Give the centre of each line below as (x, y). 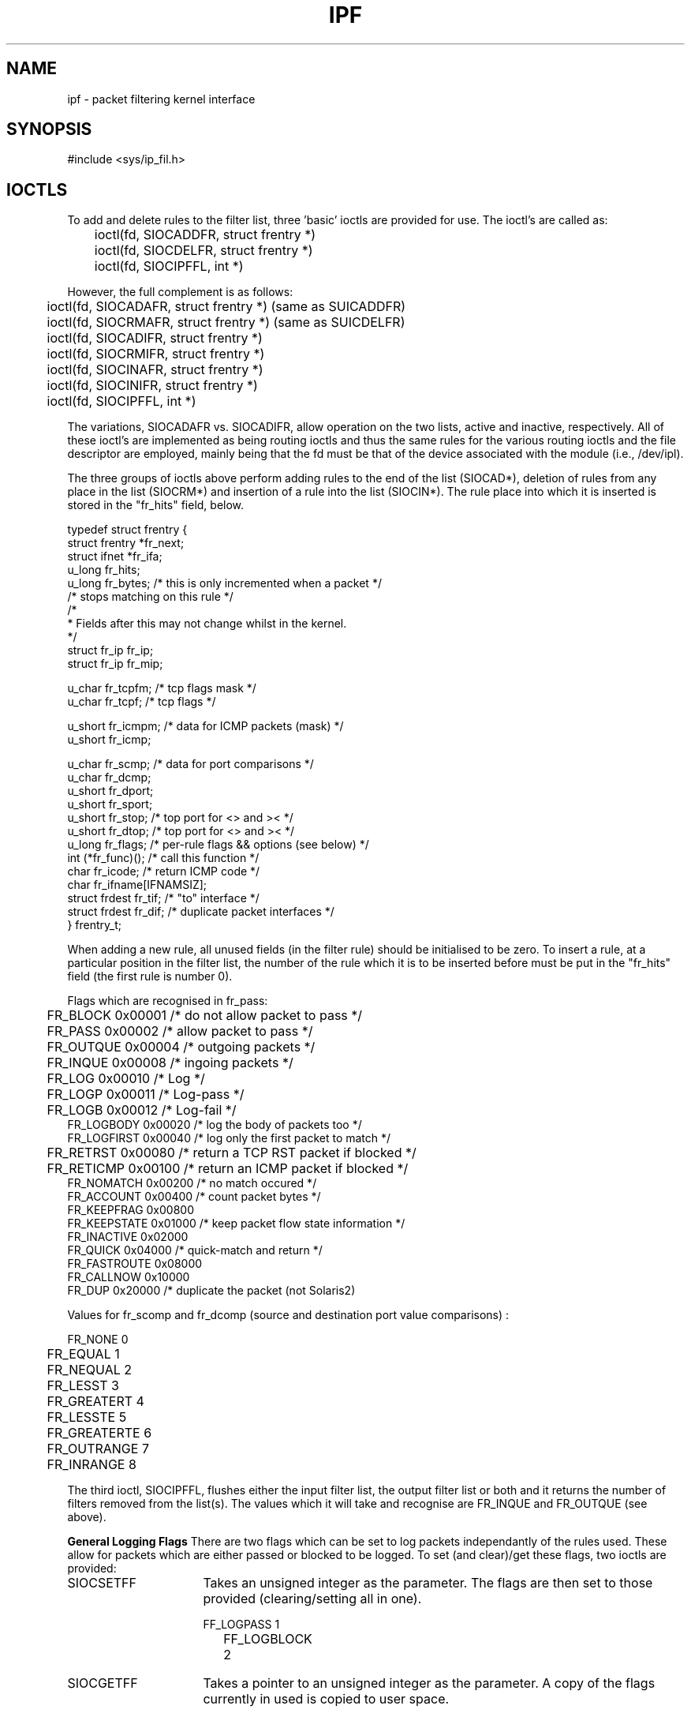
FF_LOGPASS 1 (241, 1625)
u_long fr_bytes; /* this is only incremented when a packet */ (224, 583)
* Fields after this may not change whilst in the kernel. (207, 624)
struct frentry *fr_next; (126, 543)
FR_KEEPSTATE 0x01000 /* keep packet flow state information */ (236, 1224)
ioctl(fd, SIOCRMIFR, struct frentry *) (156, 354)
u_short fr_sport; (110, 804)
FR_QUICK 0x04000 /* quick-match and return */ (195, 1250)
